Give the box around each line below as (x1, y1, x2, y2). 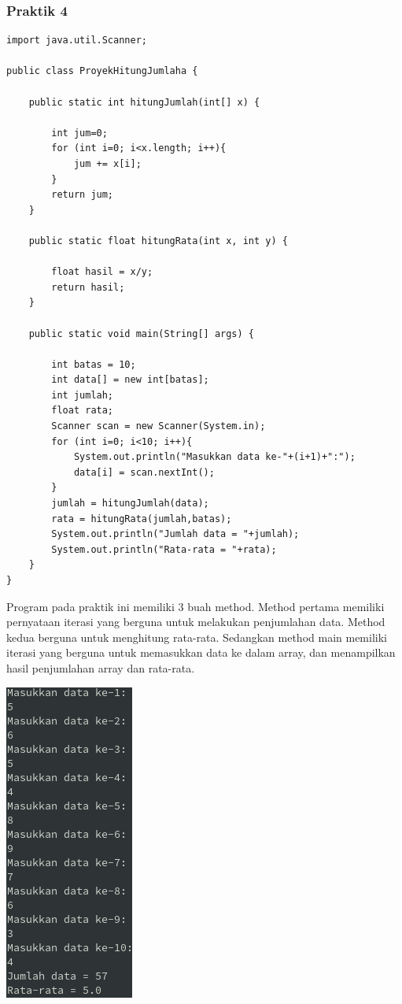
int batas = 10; (51, 358, 136, 370)
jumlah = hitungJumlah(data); (51, 498, 209, 509)
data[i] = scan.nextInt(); (73, 466, 215, 478)
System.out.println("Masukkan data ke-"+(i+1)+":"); (73, 451, 356, 463)
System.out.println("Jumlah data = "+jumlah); (51, 528, 300, 540)
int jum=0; (51, 127, 108, 139)
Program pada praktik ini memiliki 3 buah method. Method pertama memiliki (6, 598, 385, 614)
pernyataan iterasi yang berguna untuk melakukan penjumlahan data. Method (6, 613, 385, 630)
